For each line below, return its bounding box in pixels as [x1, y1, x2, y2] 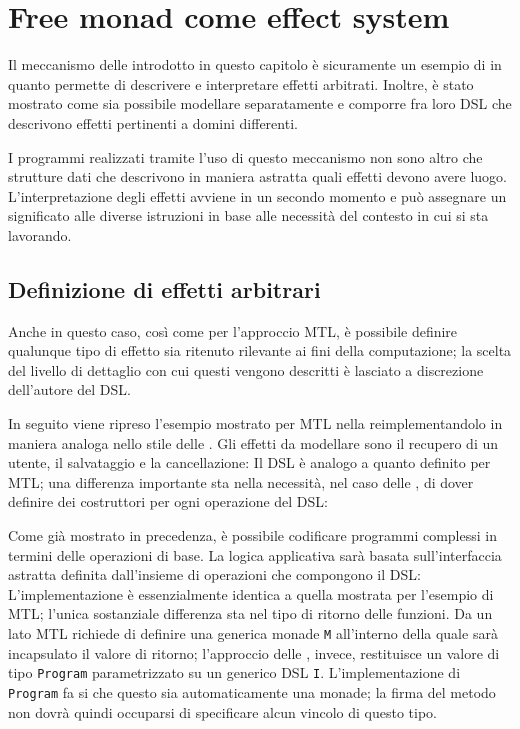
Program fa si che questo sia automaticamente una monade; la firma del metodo [8, 681, 496, 702]
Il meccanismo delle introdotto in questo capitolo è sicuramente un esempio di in [8, 54, 502, 75]
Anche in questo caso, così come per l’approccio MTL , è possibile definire [8, 320, 458, 341]
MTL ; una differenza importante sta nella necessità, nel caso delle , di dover [8, 471, 474, 492]
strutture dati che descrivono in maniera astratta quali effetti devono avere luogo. [8, 166, 508, 187]
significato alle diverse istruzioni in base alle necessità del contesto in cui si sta [8, 205, 489, 226]
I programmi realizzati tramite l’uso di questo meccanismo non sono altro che [8, 146, 483, 167]
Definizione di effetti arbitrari [8, 273, 321, 304]
